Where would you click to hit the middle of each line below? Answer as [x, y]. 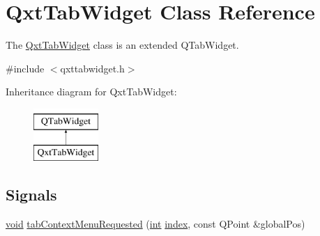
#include [25, 68]
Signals [31, 195]
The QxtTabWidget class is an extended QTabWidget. [122, 45]
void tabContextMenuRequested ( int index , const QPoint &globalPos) [155, 224]
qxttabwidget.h [92, 68]
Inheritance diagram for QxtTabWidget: [91, 92]
